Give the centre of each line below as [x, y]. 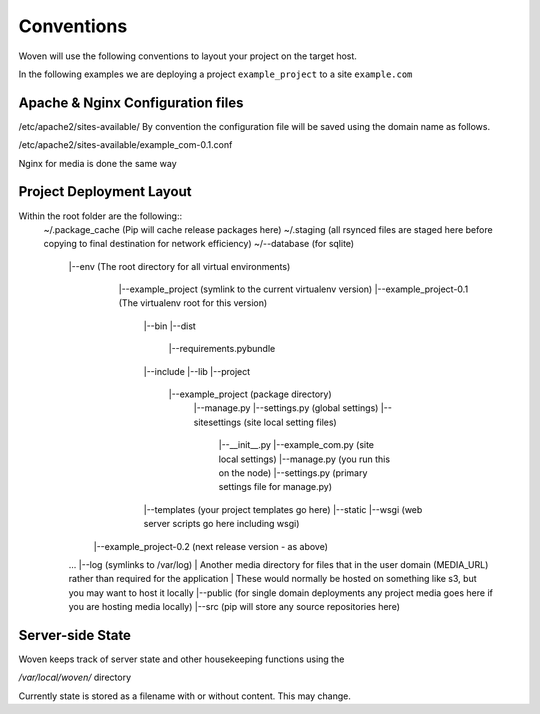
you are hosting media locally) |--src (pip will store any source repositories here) [234, 607]
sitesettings [217, 422]
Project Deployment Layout [105, 191]
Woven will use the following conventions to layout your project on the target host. [187, 56]
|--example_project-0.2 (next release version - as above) [211, 546]
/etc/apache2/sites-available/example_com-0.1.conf [125, 145]
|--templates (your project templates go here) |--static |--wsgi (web [283, 509]
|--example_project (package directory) [250, 394]
